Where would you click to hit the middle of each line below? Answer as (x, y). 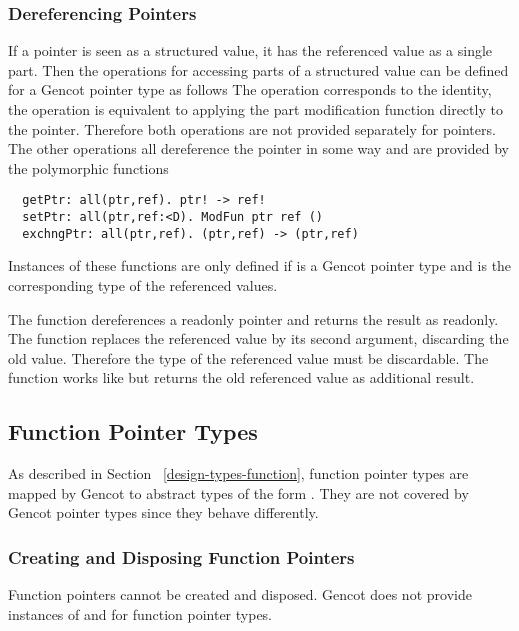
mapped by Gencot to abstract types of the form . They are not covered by (238, 492)
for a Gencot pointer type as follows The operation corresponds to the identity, (250, 89)
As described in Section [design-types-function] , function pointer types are (238, 473)
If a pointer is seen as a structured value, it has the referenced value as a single (250, 50)
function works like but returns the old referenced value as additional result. (241, 377)
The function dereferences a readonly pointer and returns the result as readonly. (253, 318)
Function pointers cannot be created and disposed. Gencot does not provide (240, 594)
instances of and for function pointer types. (140, 613)
